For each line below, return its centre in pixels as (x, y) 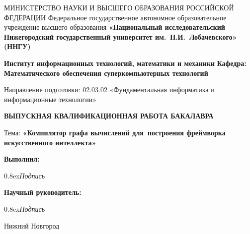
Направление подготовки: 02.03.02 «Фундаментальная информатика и (109, 89)
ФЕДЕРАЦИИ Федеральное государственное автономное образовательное (115, 17)
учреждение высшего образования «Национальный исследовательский (115, 27)
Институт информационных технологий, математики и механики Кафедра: (125, 63)
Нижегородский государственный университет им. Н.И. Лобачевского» (121, 36)
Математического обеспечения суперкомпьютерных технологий (106, 73)
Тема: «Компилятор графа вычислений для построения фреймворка (115, 132)
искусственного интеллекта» (50, 142)
